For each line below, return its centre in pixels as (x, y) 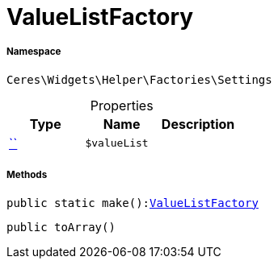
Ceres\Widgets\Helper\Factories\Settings (139, 79)
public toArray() (61, 227)
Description (198, 124)
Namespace (34, 52)
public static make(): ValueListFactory (133, 203)
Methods (27, 175)
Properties (122, 105)
